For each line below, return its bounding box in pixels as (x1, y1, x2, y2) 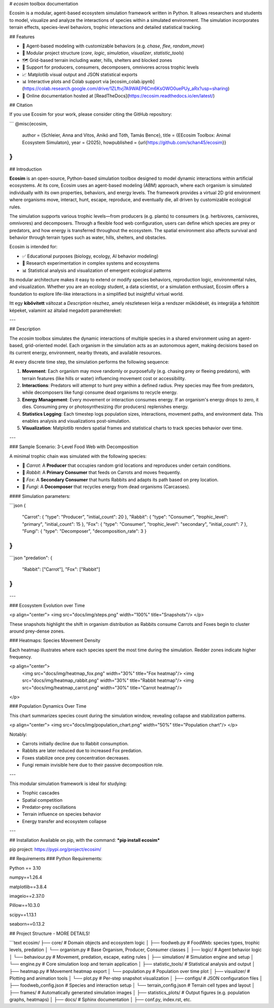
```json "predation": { (9, 555, 53, 561)
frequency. (9, 654, 32, 660)
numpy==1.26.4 (9, 874, 43, 880)
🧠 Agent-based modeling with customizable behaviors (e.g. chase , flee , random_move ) (22, 43, 205, 49)
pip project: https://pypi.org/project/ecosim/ (9, 846, 101, 853)
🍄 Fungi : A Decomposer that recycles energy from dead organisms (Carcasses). (22, 484, 190, 490)
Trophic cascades (22, 790, 60, 796)
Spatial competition (22, 797, 63, 803)
